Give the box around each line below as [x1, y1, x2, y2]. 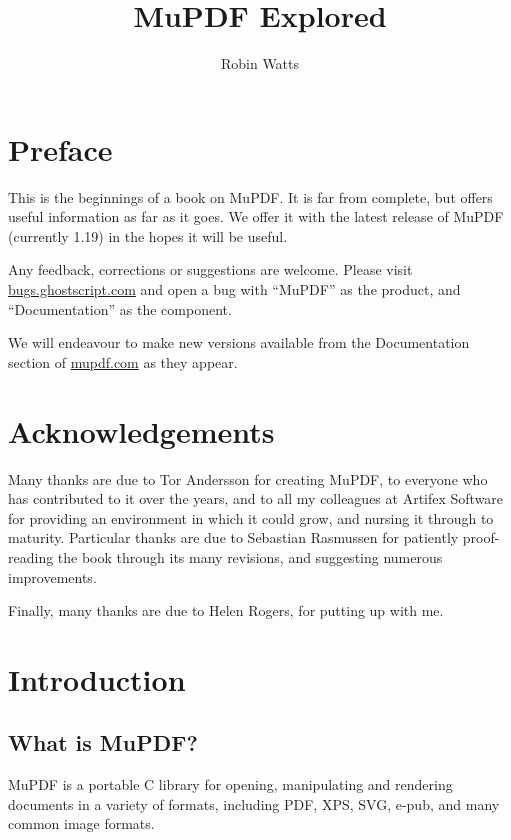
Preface [8, 128, 113, 169]
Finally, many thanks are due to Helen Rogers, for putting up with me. [8, 600, 444, 621]
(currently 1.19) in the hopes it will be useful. [8, 225, 288, 246]
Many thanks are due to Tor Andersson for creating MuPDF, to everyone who [8, 468, 488, 489]
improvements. [8, 566, 97, 587]
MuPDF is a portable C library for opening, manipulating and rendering [8, 774, 453, 795]
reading [8, 546, 54, 567]
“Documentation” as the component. [8, 298, 232, 319]
